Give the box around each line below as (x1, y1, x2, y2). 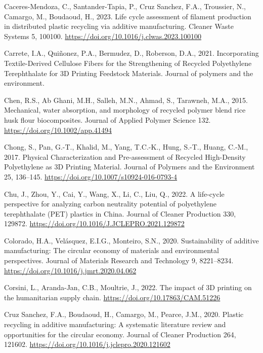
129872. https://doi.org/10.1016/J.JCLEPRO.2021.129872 (4, 218, 185, 229)
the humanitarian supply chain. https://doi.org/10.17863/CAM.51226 (4, 292, 221, 302)
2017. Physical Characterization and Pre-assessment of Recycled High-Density (4, 151, 246, 162)
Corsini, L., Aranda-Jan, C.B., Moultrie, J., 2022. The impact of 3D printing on (4, 282, 252, 293)
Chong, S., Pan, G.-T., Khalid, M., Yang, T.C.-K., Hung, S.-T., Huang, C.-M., (4, 142, 248, 152)
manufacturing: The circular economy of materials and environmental (4, 245, 219, 256)
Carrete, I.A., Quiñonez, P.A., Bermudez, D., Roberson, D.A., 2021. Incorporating (4, 48, 259, 58)
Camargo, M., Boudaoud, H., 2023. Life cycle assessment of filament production (4, 11, 251, 21)
